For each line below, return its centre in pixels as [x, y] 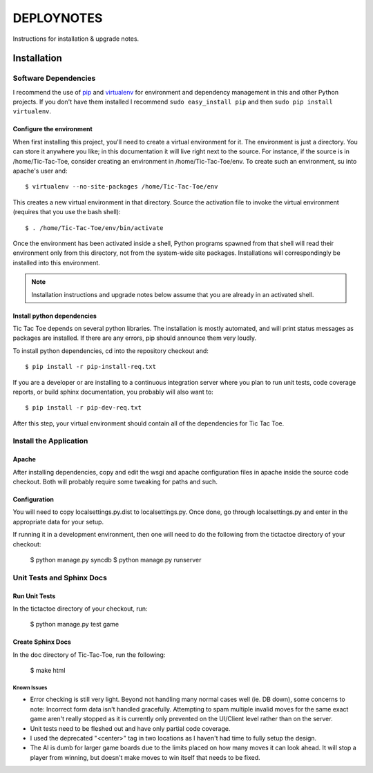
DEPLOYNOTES [58, 18]
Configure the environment [52, 129]
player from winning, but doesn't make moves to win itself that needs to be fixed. [145, 757]
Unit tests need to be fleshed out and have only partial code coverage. [130, 728]
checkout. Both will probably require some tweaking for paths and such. [115, 482]
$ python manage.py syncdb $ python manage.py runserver [116, 560]
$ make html [48, 671]
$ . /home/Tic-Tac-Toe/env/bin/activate [94, 228]
